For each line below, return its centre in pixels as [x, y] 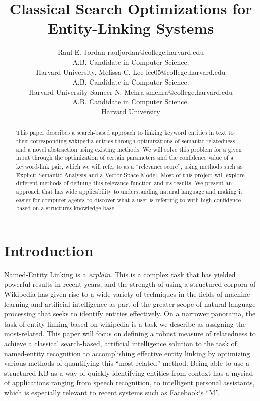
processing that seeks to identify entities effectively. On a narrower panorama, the [130, 314]
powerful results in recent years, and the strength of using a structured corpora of [130, 284]
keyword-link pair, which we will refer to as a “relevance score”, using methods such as [129, 166]
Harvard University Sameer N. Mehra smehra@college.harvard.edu [131, 91]
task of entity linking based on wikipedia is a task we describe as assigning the [125, 323]
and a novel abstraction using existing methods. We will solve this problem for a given [129, 149]
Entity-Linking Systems [131, 28]
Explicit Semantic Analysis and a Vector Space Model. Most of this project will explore [130, 174]
